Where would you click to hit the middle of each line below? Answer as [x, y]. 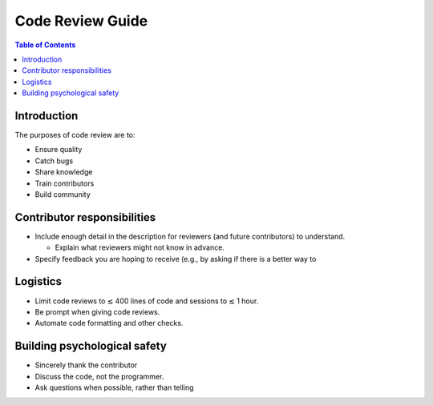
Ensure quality [59, 150]
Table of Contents [45, 45]
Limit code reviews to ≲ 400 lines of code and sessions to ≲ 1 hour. [147, 301]
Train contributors [65, 183]
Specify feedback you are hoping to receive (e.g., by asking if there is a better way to [176, 259]
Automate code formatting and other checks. [109, 323]
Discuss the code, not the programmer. [99, 376]
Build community [63, 194]
